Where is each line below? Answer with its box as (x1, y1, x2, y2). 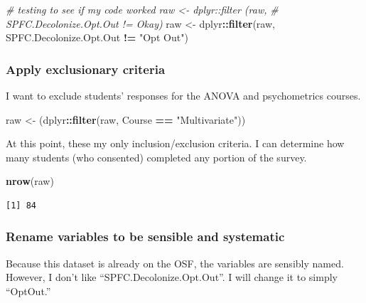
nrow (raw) (6, 174, 54, 188)
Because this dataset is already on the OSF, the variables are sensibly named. (6, 255, 344, 270)
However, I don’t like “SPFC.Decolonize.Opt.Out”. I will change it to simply (6, 270, 338, 285)
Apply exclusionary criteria (6, 60, 166, 78)
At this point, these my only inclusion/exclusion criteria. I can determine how (6, 136, 345, 151)
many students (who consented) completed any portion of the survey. (6, 149, 307, 164)
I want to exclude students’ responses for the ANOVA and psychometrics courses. (6, 88, 361, 102)
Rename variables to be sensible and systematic (6, 228, 285, 245)
